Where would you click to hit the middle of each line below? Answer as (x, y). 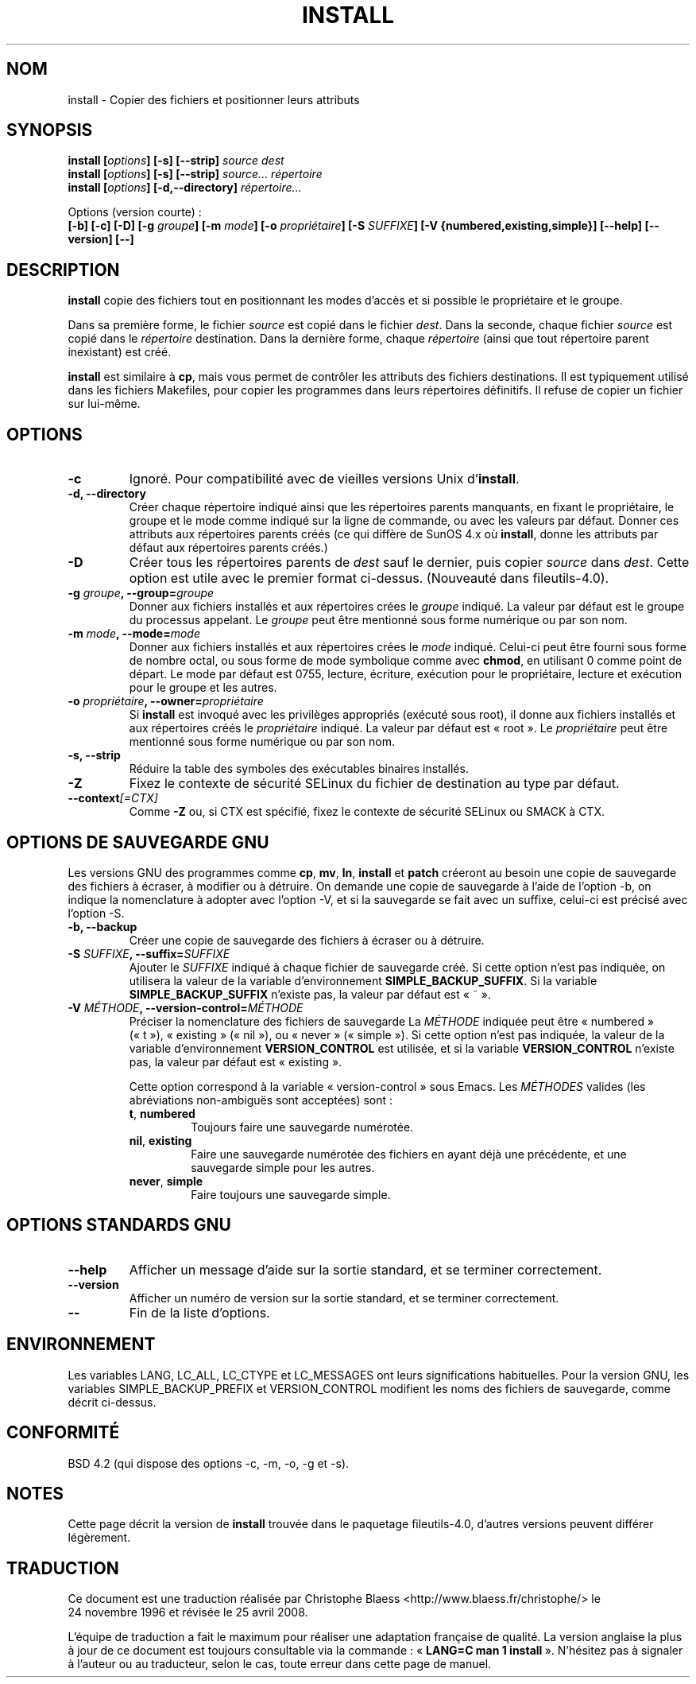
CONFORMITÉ (63, 1433)
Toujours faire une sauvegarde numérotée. (302, 1127)
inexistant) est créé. (120, 352)
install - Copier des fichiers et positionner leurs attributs (214, 99)
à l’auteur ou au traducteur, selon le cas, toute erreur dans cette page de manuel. (280, 1664)
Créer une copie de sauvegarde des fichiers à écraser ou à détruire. (307, 940)
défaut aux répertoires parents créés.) (228, 548)
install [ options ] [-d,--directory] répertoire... (185, 188)
